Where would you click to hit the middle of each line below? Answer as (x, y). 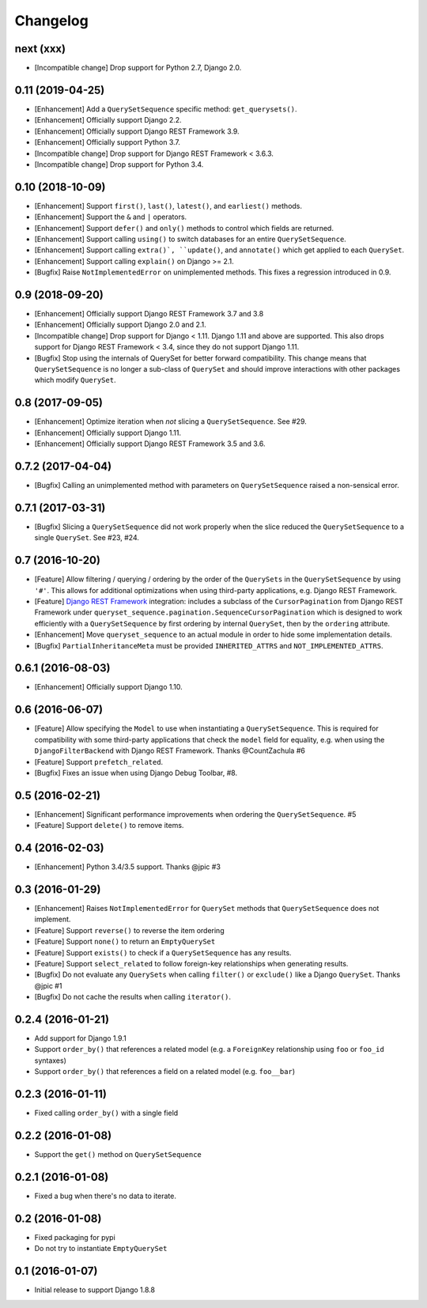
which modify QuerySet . (75, 380)
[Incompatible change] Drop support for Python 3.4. (119, 164)
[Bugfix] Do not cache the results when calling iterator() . (132, 997)
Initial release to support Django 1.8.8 (95, 1290)
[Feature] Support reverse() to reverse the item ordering (129, 930)
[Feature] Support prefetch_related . (99, 762)
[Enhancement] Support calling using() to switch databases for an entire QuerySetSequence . (191, 239)
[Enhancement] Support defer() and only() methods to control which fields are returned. (184, 228)
